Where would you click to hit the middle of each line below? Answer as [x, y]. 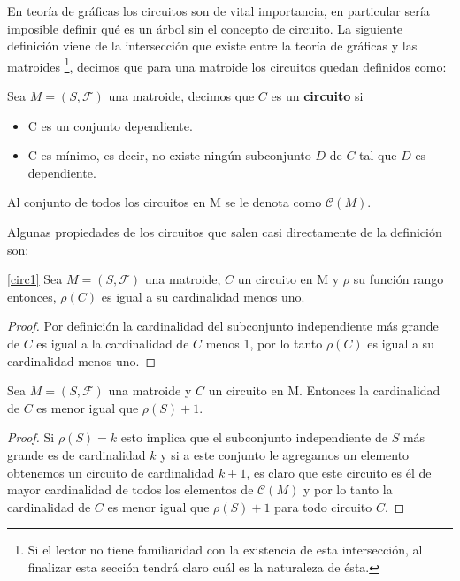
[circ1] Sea [35, 279]
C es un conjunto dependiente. [110, 125]
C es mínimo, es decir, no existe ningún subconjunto [169, 155]
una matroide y [150, 390]
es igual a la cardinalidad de [113, 343]
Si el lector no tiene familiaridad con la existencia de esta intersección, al [225, 550]
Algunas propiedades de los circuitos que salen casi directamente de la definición [225, 232]
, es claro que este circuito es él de [339, 472]
